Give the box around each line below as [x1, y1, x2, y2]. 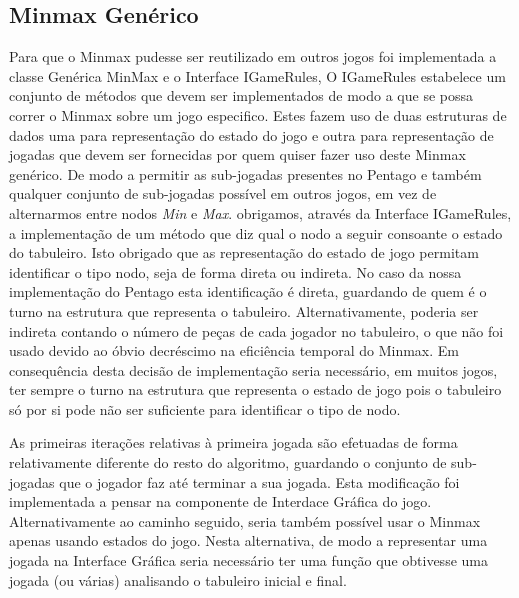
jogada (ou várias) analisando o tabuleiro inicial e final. [9, 569, 347, 590]
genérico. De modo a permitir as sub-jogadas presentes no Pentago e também [9, 163, 482, 184]
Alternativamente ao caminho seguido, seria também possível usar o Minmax [9, 510, 481, 531]
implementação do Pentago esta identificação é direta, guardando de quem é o [9, 281, 487, 302]
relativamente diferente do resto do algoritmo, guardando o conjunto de [9, 452, 447, 473]
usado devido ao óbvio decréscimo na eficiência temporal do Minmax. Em [9, 340, 459, 361]
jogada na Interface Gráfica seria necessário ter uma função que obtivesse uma [9, 550, 488, 571]
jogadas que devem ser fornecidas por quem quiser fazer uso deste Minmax [9, 144, 466, 165]
